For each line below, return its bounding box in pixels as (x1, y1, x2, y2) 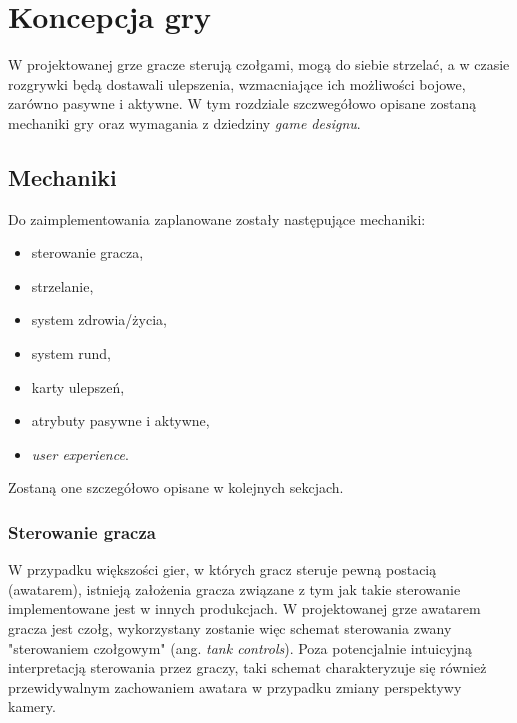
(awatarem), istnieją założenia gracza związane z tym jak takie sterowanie (8, 578, 461, 599)
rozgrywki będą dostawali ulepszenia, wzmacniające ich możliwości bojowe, (8, 73, 466, 94)
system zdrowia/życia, (31, 309, 167, 330)
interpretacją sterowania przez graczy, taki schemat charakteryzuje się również (8, 657, 487, 678)
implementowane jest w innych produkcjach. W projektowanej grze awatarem (8, 598, 481, 619)
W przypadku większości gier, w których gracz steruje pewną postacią (8, 559, 437, 580)
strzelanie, (31, 275, 94, 296)
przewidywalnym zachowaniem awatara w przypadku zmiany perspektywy (8, 676, 462, 697)
